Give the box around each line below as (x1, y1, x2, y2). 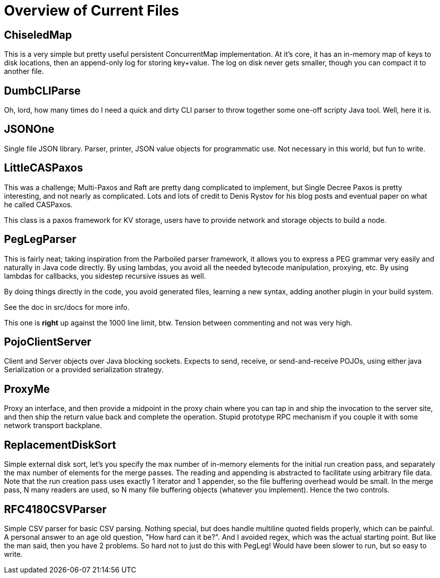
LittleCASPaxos (4, 161, 83, 175)
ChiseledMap (4, 28, 72, 41)
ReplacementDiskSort (4, 438, 116, 451)
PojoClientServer (4, 335, 92, 348)
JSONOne (4, 123, 54, 136)
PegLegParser (4, 233, 76, 246)
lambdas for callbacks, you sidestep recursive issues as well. (4, 271, 206, 280)
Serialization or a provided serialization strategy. (4, 365, 164, 374)
